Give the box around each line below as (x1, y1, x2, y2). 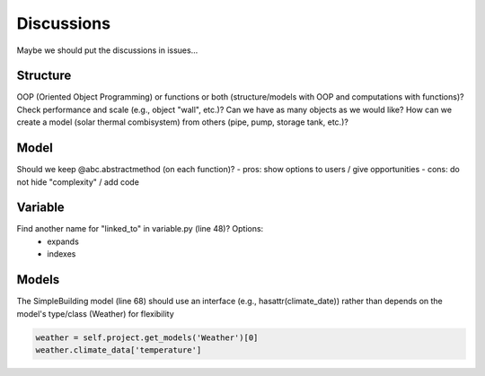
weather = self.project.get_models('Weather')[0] (35, 332, 259, 343)
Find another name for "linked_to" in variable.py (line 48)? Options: (16, 223, 264, 234)
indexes (47, 249, 76, 259)
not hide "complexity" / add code (16, 176, 139, 188)
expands (47, 236, 80, 247)
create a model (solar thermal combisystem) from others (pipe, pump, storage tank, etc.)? (16, 117, 349, 127)
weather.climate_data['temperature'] (35, 345, 202, 354)
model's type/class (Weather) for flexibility (16, 308, 174, 319)
